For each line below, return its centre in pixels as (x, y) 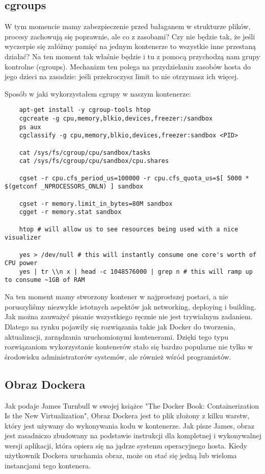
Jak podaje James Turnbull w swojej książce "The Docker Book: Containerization (132, 405)
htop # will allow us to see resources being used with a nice (129, 229)
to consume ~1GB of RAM (45, 280)
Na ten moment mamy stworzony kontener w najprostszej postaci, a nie (116, 297)
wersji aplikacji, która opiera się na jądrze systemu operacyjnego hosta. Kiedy (126, 445)
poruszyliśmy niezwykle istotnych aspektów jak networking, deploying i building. (130, 306)
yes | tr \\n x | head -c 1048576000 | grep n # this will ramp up (136, 271)
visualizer (23, 238)
